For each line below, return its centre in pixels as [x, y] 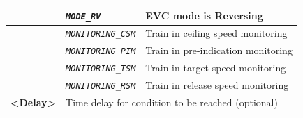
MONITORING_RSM [101, 86]
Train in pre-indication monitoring [219, 50]
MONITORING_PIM [101, 52]
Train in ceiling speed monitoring [216, 33]
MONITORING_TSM [101, 69]
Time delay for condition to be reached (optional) [172, 102]
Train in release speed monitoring [217, 85]
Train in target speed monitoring [216, 68]
